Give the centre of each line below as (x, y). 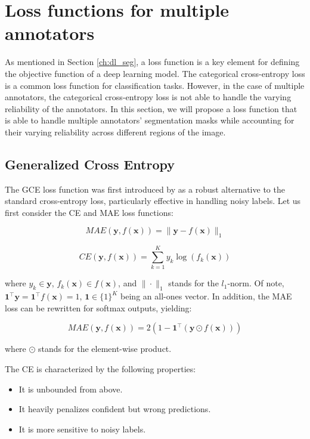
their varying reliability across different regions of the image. (115, 132)
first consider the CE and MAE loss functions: (89, 212)
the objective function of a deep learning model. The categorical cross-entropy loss (155, 73)
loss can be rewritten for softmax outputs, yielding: (98, 307)
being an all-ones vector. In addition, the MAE (206, 296)
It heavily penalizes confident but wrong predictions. (115, 409)
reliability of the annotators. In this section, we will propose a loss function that (151, 108)
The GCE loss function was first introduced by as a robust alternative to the (145, 189)
